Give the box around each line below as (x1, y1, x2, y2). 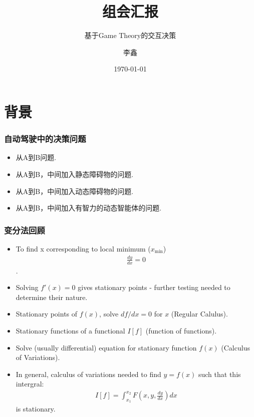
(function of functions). (145, 325, 217, 336)
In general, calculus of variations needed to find (16, 368, 161, 379)
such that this (198, 368, 241, 379)
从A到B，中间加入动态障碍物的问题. (16, 185, 134, 196)
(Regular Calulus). (171, 308, 228, 319)
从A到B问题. (16, 152, 57, 162)
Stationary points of (16, 308, 78, 319)
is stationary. (16, 403, 56, 414)
